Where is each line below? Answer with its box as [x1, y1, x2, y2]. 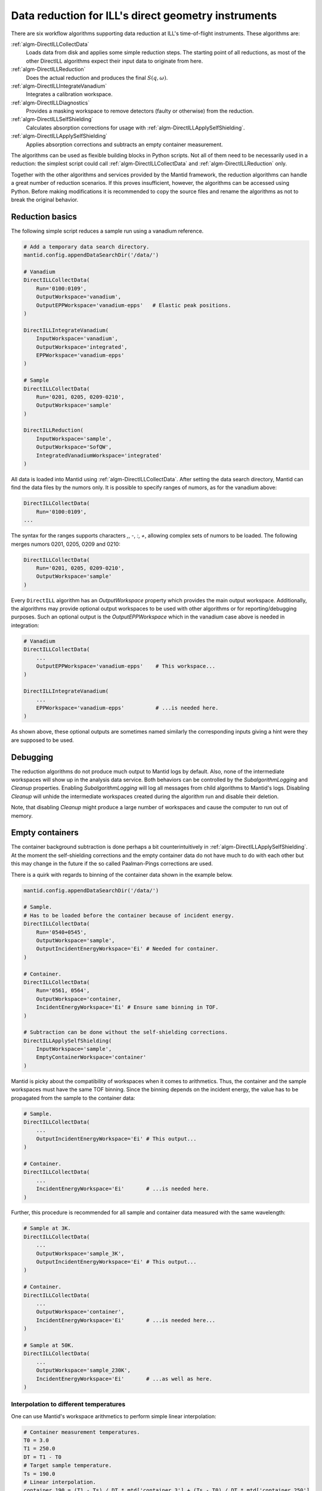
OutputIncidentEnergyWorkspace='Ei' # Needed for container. [36, 945, 219, 952]
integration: [11, 621, 39, 629]
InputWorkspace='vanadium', [36, 335, 119, 342]
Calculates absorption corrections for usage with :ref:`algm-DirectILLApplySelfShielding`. [26, 124, 245, 131]
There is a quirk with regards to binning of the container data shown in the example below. [11, 871, 233, 878]
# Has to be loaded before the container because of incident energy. [23, 912, 235, 918]
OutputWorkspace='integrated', [36, 344, 128, 350]
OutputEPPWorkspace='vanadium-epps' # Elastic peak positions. [36, 302, 231, 308]
